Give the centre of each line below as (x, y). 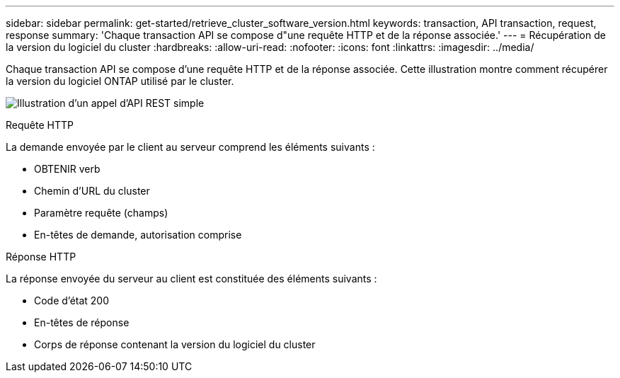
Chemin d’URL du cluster (92, 191)
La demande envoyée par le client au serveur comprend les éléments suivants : (190, 147)
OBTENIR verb (67, 169)
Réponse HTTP (41, 257)
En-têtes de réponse (82, 322)
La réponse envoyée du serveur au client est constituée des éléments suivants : (191, 279)
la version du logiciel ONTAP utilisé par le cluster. (120, 81)
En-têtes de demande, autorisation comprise (138, 235)
